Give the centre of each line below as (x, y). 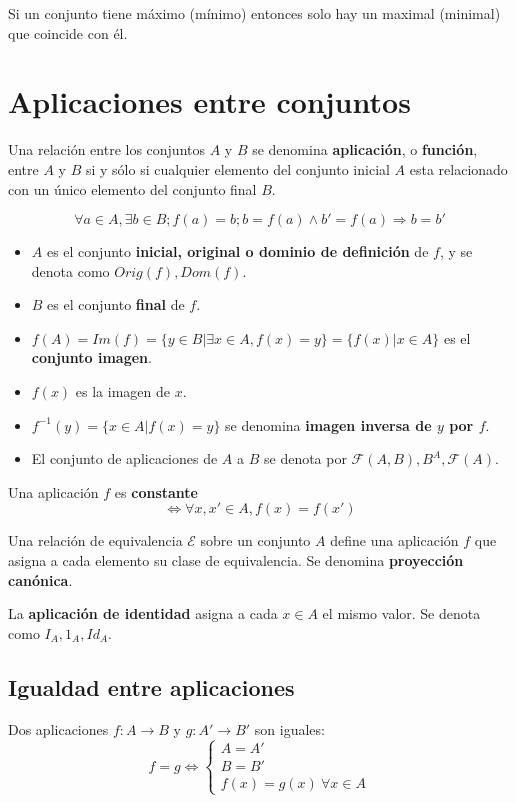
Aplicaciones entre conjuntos (209, 101)
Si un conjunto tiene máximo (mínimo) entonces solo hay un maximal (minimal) (254, 13)
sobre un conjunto (255, 540)
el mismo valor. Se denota (401, 613)
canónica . (40, 579)
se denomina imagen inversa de (328, 424)
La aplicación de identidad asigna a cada (143, 613)
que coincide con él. (68, 32)
